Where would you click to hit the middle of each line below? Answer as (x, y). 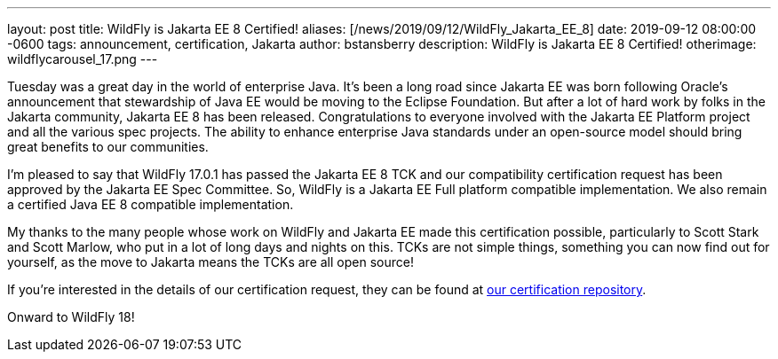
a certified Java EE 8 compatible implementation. (151, 204)
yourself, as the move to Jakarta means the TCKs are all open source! (210, 262)
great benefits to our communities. (108, 147)
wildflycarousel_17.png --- (83, 59)
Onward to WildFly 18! (71, 317)
